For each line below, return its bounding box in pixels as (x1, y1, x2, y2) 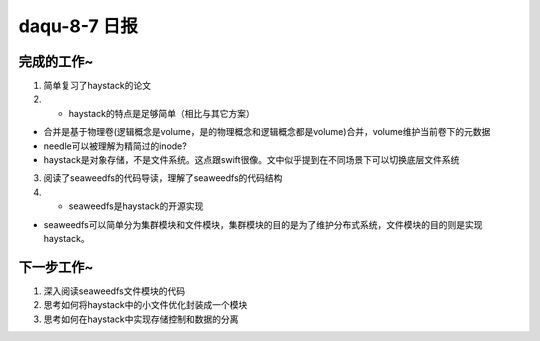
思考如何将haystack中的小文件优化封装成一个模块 (43, 299, 248, 311)
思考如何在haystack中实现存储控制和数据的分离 (43, 313, 239, 325)
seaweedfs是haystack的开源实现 (68, 200, 204, 212)
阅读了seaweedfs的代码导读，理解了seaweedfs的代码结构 (43, 172, 283, 184)
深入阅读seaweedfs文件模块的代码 (43, 285, 185, 297)
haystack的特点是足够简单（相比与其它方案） (68, 107, 255, 119)
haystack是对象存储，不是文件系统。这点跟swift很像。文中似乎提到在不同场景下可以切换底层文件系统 (43, 154, 460, 166)
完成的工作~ (18, 53, 94, 70)
